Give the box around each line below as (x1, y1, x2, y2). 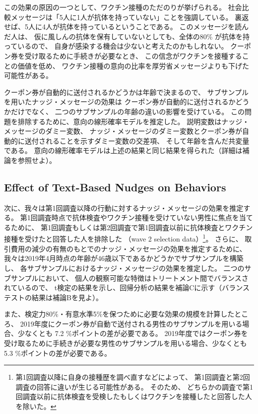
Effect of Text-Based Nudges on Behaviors (4, 179, 226, 194)
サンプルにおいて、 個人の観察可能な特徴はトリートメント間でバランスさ (10, 272, 249, 283)
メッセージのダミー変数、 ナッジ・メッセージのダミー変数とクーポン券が (4, 126, 243, 136)
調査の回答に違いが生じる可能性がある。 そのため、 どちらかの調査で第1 (15, 381, 254, 392)
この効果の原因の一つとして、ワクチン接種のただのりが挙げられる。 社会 (4, 2, 242, 12)
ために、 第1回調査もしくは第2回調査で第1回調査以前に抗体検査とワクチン (10, 222, 253, 232)
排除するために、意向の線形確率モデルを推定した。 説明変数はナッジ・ (17, 116, 250, 126)
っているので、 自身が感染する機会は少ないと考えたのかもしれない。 (4, 41, 228, 51)
